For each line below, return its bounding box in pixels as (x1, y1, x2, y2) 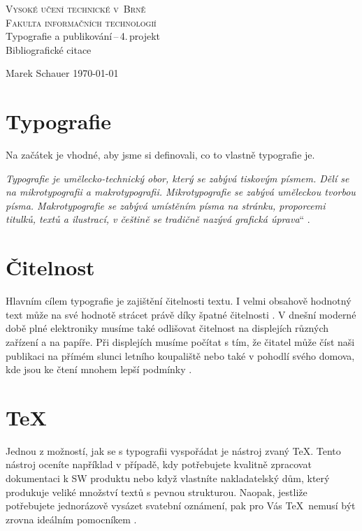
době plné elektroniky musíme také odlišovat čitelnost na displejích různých (6, 321, 328, 335)
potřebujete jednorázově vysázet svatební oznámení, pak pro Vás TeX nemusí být (6, 498, 356, 513)
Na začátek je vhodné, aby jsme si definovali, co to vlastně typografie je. (6, 147, 315, 162)
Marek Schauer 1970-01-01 (6, 66, 119, 80)
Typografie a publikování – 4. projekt (6, 29, 161, 43)
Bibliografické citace (6, 42, 92, 57)
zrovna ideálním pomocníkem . (6, 511, 137, 526)
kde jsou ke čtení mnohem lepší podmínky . (6, 362, 192, 377)
